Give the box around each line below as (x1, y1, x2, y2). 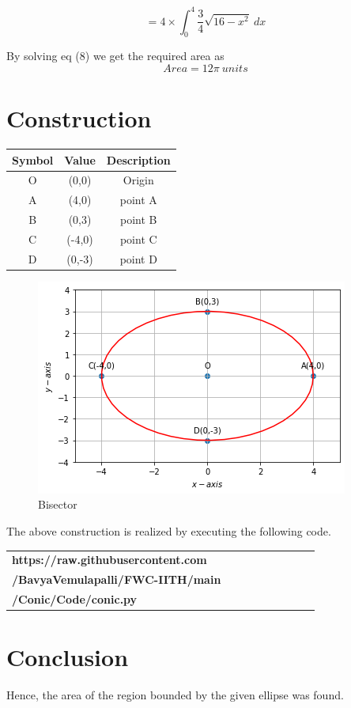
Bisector (38, 496, 77, 513)
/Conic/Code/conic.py (12, 591, 138, 608)
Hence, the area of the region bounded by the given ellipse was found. (6, 687, 344, 703)
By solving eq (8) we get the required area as (6, 47, 225, 64)
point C (119, 230, 157, 247)
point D (119, 250, 157, 267)
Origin (123, 172, 154, 188)
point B (120, 211, 157, 228)
